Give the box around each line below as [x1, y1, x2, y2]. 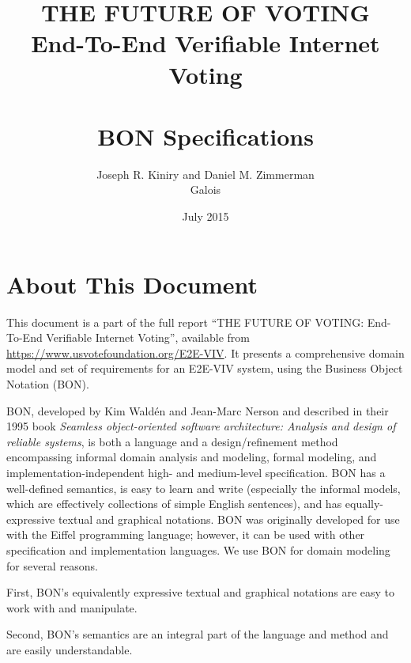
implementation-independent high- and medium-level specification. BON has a [6, 464, 386, 480]
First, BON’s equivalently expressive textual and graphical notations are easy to [6, 584, 395, 600]
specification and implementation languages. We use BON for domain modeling [6, 541, 390, 558]
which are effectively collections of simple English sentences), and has [6, 495, 342, 512]
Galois [190, 181, 221, 198]
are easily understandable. [6, 641, 133, 657]
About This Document [6, 267, 258, 300]
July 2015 [182, 208, 229, 225]
